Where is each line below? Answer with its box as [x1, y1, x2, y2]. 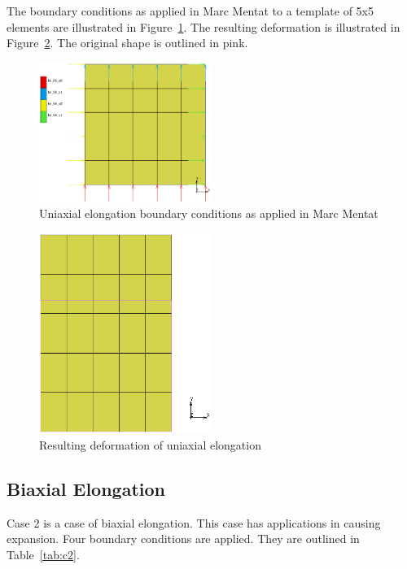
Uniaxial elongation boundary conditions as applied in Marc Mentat [39, 205, 379, 222]
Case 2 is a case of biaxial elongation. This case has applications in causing [7, 514, 381, 531]
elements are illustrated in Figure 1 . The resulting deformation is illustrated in [7, 18, 400, 35]
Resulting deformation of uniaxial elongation [39, 436, 261, 453]
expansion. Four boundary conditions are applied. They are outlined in [7, 530, 360, 547]
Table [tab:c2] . [7, 545, 80, 562]
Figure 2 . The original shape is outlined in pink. [7, 34, 248, 51]
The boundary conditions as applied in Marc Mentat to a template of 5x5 [7, 2, 374, 19]
